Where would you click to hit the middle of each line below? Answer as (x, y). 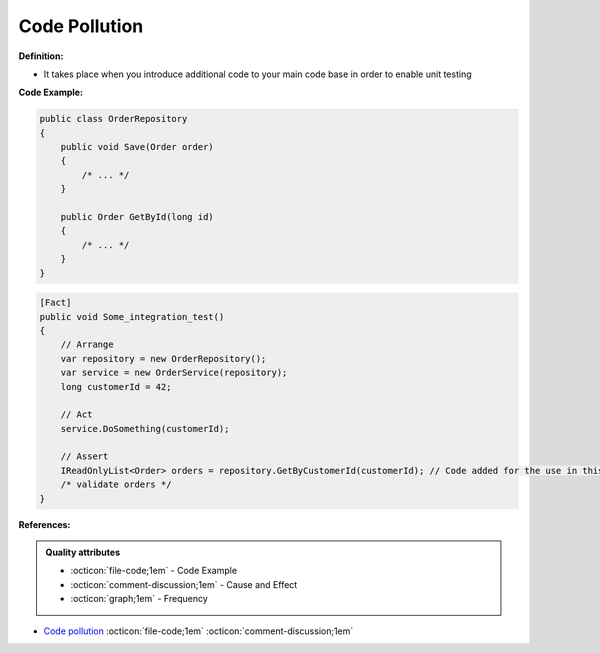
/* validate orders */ (116, 484)
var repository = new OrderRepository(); (163, 358)
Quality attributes (82, 552)
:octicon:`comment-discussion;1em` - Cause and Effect (184, 584)
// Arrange (87, 344)
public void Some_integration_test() (132, 316)
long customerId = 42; (116, 386)
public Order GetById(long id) (137, 217)
